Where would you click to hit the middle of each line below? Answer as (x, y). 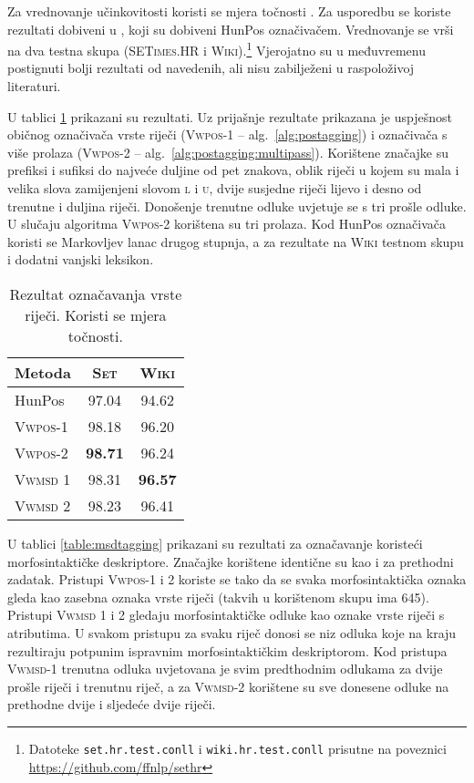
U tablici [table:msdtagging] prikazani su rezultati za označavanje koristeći (215, 543)
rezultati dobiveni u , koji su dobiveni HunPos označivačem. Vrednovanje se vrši (231, 29)
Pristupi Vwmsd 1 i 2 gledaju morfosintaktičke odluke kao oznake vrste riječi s (226, 615)
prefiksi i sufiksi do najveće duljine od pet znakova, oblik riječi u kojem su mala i (233, 170)
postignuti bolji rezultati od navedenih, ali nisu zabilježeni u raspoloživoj (211, 68)
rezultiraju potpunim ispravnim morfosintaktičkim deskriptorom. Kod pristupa (227, 650)
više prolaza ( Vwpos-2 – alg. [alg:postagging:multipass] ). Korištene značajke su (228, 152)
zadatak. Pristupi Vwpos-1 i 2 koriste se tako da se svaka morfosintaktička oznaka (237, 579)
